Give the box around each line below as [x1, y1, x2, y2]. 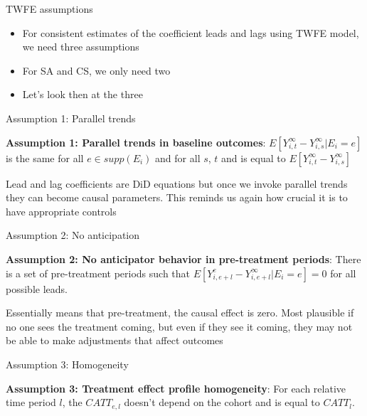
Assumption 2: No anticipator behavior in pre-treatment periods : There [6, 251, 361, 266]
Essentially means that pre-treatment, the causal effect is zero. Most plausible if [6, 305, 354, 320]
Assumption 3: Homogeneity [6, 356, 129, 371]
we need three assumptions [22, 39, 139, 54]
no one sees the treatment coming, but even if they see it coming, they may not [6, 319, 353, 334]
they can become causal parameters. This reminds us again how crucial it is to [6, 190, 348, 205]
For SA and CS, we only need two [22, 63, 171, 78]
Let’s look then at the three [22, 87, 143, 102]
